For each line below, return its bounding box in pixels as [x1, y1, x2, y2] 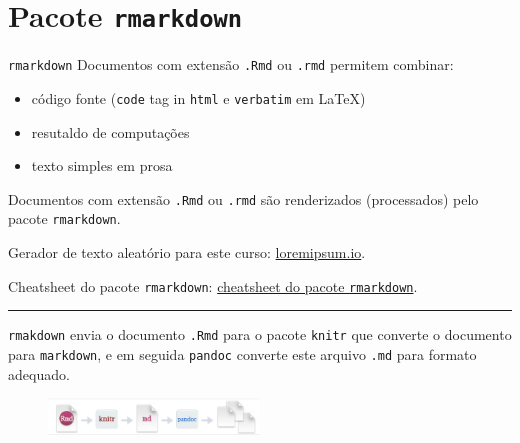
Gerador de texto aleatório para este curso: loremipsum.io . [8, 242, 366, 263]
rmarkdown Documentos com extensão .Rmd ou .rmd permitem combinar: [8, 54, 454, 75]
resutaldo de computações [31, 121, 190, 142]
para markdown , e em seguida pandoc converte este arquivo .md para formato [8, 343, 477, 364]
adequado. [8, 363, 70, 384]
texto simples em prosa [31, 155, 173, 176]
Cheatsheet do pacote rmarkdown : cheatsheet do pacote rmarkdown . [8, 275, 418, 296]
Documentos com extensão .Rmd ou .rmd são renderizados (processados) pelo [8, 188, 479, 209]
